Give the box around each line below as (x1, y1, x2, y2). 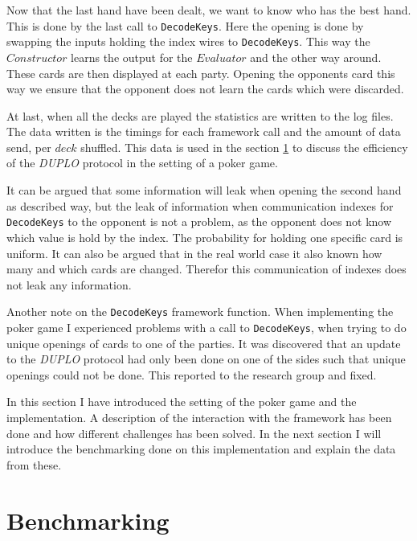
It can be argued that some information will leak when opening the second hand (6, 182, 402, 199)
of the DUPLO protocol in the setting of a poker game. (6, 154, 278, 171)
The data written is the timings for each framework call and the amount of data (6, 123, 401, 140)
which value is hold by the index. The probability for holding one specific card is (6, 228, 403, 245)
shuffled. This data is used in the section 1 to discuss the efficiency (80, 138, 408, 155)
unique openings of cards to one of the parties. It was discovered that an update (6, 334, 401, 351)
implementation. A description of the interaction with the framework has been (6, 408, 392, 425)
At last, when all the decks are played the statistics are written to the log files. (6, 107, 394, 124)
